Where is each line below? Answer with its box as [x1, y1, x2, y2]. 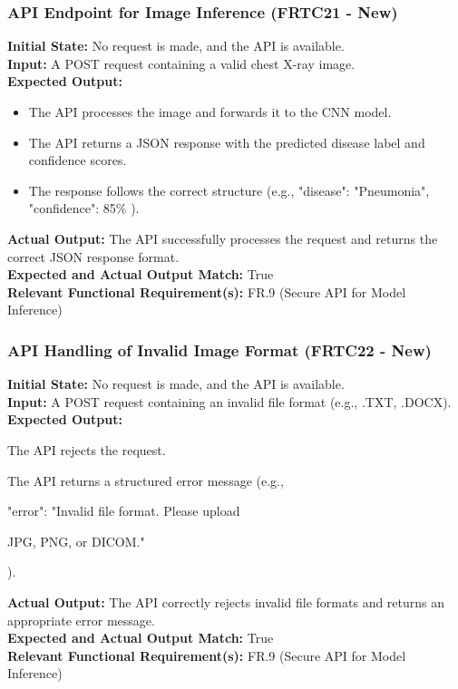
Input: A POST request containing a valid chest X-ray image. [7, 53, 356, 73]
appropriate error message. [7, 610, 155, 629]
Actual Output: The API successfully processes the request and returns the [7, 228, 438, 247]
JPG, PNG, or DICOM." [7, 531, 145, 550]
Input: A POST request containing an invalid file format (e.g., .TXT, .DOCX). [7, 392, 452, 411]
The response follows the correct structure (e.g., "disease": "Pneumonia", [28, 180, 430, 199]
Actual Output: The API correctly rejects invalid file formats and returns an [7, 592, 445, 611]
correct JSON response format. [7, 247, 180, 266]
